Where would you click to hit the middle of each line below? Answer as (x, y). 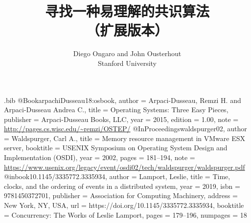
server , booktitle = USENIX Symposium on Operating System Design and (116, 148)
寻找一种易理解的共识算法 (127, 11)
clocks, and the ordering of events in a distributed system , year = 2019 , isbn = (122, 186)
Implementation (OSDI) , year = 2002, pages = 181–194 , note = (100, 157)
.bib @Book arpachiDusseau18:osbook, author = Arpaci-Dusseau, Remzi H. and (123, 100)
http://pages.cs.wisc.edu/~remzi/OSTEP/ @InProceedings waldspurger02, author (125, 129)
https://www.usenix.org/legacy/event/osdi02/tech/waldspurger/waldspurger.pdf (125, 167)
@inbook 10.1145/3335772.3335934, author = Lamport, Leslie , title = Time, (117, 176)
